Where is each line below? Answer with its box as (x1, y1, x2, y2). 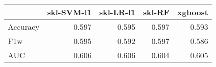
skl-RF (143, 6, 169, 18)
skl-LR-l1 (99, 6, 136, 18)
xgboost (177, 6, 208, 18)
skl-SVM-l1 (47, 6, 92, 18)
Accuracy (8, 21, 40, 32)
